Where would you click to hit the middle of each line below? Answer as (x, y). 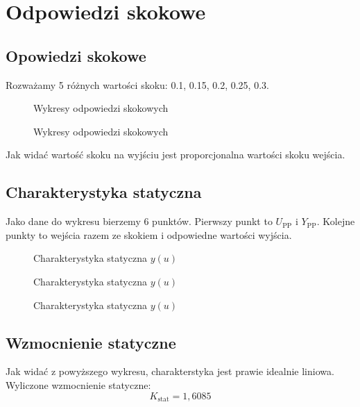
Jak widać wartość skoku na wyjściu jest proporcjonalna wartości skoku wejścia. (175, 155)
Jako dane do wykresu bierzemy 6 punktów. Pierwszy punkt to (139, 221)
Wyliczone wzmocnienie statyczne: (78, 384)
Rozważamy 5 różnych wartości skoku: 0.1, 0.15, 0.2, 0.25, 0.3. (137, 84)
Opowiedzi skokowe (76, 55)
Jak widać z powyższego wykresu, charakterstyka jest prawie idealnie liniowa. (170, 371)
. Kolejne (336, 221)
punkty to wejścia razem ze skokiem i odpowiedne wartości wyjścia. (149, 234)
